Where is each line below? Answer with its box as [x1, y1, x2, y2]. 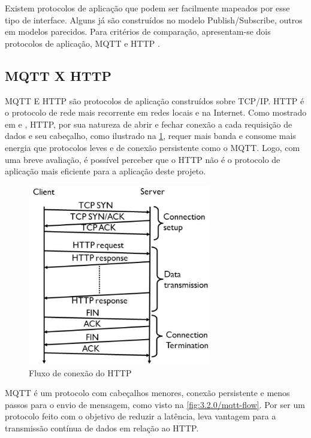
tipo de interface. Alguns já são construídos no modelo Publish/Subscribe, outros [5, 13, 303, 26]
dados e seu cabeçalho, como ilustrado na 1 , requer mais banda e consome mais [5, 129, 296, 142]
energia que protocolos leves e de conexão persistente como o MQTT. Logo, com [5, 141, 300, 153]
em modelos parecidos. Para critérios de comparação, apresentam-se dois [5, 25, 271, 38]
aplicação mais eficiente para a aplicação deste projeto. [5, 165, 206, 177]
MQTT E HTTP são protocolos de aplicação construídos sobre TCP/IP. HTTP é [5, 94, 304, 107]
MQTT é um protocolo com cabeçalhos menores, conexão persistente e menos [5, 386, 290, 399]
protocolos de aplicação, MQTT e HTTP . [5, 37, 160, 49]
